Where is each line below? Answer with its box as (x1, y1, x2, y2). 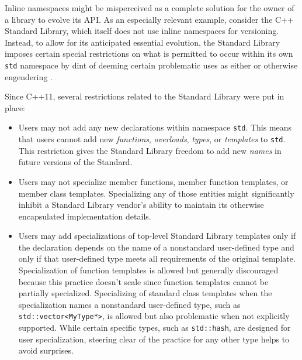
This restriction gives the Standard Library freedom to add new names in (18, 144, 282, 156)
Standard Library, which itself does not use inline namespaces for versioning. (5, 25, 279, 37)
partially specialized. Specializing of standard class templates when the (18, 287, 272, 299)
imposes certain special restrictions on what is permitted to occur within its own (5, 47, 293, 60)
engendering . (5, 70, 53, 83)
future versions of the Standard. (18, 156, 133, 168)
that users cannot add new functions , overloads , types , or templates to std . (18, 133, 286, 145)
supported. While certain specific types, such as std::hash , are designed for (18, 321, 291, 334)
